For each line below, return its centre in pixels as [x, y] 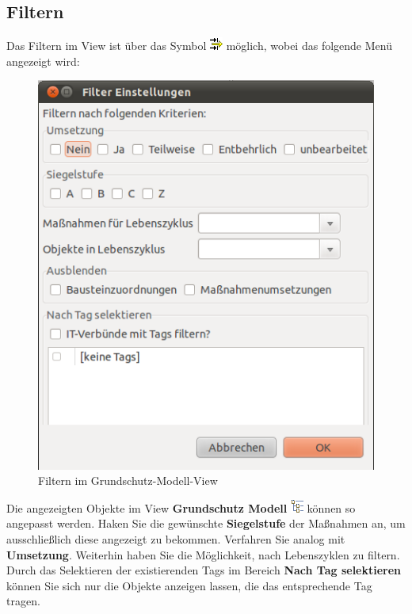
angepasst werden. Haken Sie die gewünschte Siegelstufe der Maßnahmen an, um [206, 523]
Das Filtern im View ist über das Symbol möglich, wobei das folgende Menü [199, 46]
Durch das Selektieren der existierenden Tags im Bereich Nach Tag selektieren [204, 570]
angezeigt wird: [43, 61]
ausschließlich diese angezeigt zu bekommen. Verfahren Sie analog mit [176, 539]
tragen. [23, 601]
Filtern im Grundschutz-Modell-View [128, 481]
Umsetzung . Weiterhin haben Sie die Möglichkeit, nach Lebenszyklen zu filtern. [203, 554]
